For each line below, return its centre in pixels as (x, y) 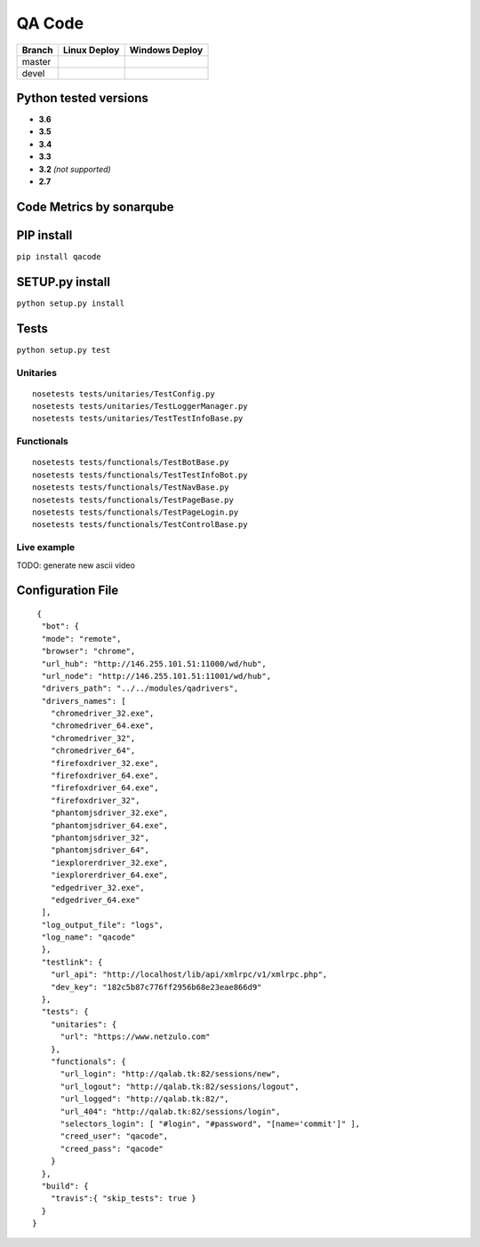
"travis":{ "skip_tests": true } (124, 1199)
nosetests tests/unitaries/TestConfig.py (124, 394)
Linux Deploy (91, 50)
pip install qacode (59, 256)
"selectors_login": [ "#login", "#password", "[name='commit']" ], (210, 1123)
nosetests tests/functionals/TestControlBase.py (140, 525)
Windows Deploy (166, 50)
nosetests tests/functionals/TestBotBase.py (131, 463)
